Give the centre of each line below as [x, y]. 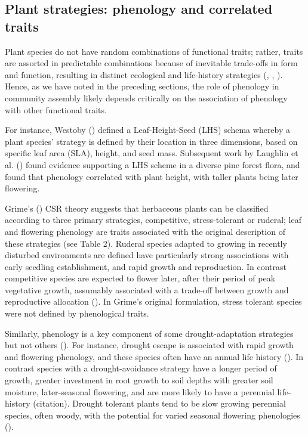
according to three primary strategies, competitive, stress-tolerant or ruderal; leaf [153, 220]
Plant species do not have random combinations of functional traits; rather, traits [154, 51]
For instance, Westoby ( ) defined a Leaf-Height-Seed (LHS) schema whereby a [148, 130]
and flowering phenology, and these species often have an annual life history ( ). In [154, 356]
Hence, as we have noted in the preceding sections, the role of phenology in [142, 86]
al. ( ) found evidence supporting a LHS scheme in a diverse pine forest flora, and [153, 164]
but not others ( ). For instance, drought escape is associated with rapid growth [149, 345]
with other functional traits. [56, 109]
